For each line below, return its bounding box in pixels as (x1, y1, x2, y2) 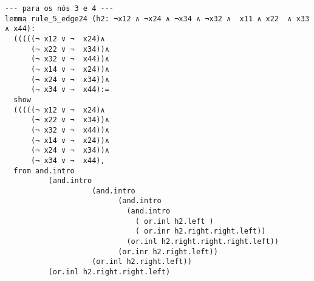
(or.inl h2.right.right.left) (48, 268, 171, 277)
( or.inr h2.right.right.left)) (135, 227, 266, 236)
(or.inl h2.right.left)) (92, 257, 192, 266)
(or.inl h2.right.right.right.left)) (126, 237, 279, 246)
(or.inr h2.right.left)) (118, 247, 218, 256)
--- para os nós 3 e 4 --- (5, 4, 114, 13)
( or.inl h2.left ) (135, 217, 214, 226)
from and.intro (13, 166, 75, 175)
